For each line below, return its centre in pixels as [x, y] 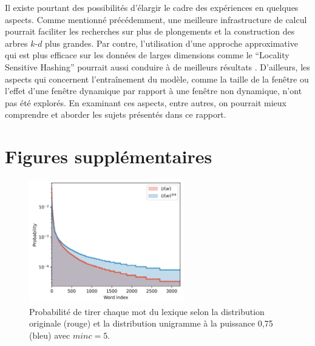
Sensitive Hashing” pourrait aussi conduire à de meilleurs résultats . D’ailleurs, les [157, 66]
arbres [16, 43]
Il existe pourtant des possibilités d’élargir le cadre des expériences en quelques [152, 7]
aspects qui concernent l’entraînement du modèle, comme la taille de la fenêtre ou [157, 79]
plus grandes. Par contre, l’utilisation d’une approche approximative [171, 43]
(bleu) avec [50, 335]
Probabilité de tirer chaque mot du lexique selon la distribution [147, 311]
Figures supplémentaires [109, 156]
